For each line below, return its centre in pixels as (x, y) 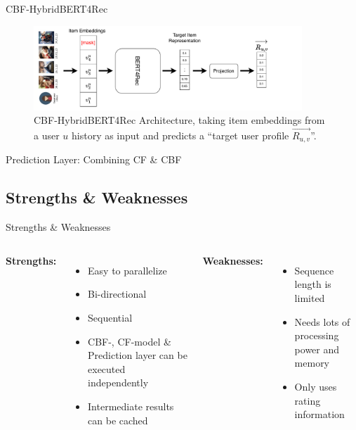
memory (312, 363)
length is (313, 284)
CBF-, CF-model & (130, 341)
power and (317, 349)
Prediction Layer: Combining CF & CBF (94, 159)
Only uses (316, 386)
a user (47, 135)
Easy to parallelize (127, 270)
